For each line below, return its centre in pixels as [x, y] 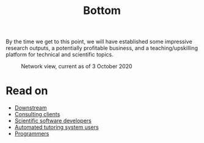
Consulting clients [37, 114]
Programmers [32, 134]
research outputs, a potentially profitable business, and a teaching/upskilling [102, 48]
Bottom [102, 11]
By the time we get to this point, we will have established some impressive [99, 42]
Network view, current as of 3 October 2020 [77, 66]
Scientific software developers [53, 121]
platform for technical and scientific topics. [60, 55]
